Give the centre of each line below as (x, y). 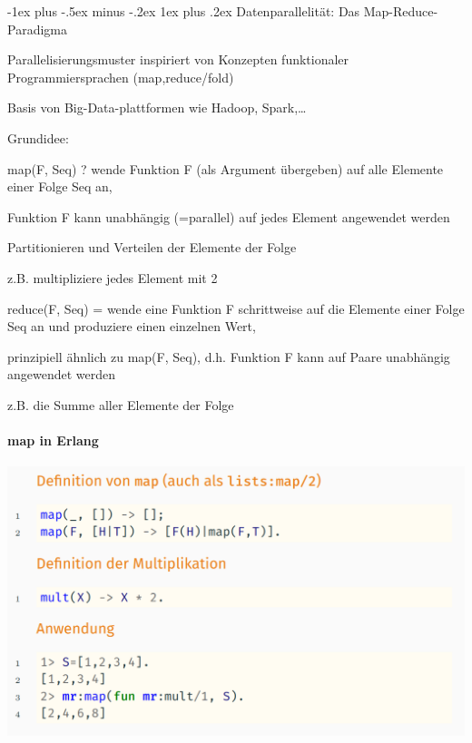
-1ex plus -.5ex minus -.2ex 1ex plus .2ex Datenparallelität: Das (184, 11)
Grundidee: (38, 137)
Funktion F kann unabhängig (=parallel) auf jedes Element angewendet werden (229, 216)
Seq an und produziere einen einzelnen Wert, (132, 326)
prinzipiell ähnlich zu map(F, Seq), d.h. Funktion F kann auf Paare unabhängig (229, 356)
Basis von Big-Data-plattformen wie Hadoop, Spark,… (157, 108)
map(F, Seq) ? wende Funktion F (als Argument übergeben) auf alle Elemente (226, 168)
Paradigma (37, 29)
